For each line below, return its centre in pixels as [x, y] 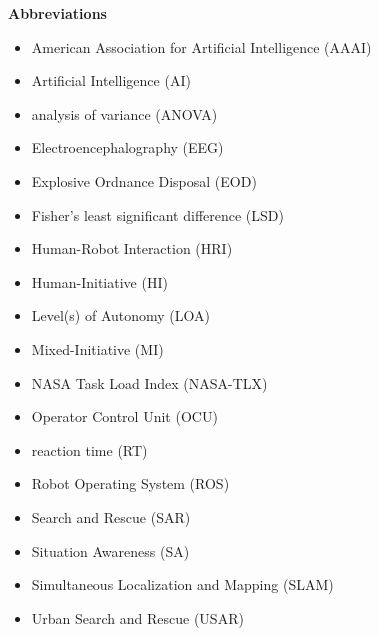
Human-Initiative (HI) [99, 281]
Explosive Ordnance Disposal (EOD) [144, 180]
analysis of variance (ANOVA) [124, 113]
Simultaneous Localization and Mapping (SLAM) [182, 584]
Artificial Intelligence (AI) [111, 80]
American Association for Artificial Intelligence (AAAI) [201, 46]
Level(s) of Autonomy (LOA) [120, 315]
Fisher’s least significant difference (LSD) [157, 214]
